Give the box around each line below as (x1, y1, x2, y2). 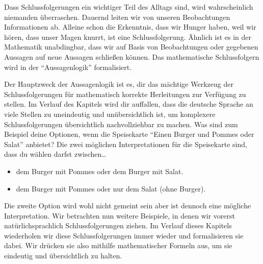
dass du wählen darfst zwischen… (4, 149, 107, 159)
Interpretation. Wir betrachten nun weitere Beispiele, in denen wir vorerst (4, 210, 235, 221)
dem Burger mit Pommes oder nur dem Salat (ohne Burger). (16, 183, 206, 194)
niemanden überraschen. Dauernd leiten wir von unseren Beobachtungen (4, 11, 230, 22)
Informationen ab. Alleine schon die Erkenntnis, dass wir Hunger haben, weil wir (4, 21, 256, 32)
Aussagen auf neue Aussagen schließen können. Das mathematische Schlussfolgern (4, 51, 259, 62)
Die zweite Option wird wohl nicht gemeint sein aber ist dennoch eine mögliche (4, 200, 251, 211)
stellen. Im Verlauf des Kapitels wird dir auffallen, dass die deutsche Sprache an (4, 99, 253, 109)
